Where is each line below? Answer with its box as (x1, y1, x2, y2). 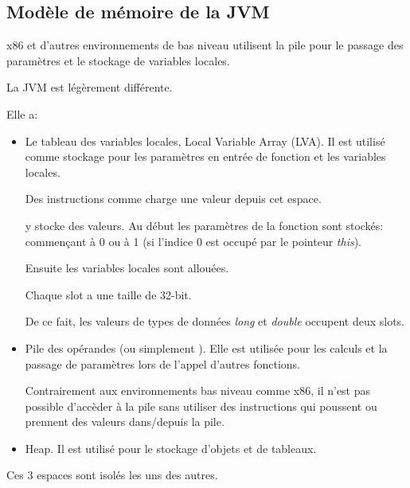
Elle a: (6, 105, 38, 122)
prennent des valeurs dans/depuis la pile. (25, 413, 225, 430)
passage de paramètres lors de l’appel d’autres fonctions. (25, 355, 300, 372)
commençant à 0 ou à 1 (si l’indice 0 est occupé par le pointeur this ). (25, 232, 361, 249)
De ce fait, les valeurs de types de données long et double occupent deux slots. (25, 313, 405, 330)
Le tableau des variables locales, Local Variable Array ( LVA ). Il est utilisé (25, 132, 385, 149)
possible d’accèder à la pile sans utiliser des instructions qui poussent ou (25, 397, 377, 414)
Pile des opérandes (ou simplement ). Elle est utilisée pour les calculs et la (25, 339, 388, 356)
